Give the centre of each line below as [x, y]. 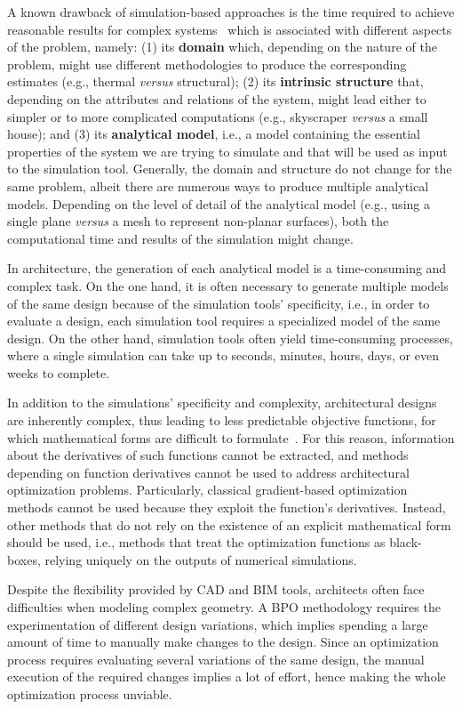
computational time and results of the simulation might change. [180, 238]
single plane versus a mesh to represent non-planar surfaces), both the [198, 221]
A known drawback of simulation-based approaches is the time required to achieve [231, 12]
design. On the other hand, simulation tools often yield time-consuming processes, [230, 338]
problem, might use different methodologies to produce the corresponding [207, 64]
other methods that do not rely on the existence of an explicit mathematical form [229, 524]
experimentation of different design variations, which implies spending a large [218, 624]
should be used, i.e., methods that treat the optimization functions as [196, 542]
